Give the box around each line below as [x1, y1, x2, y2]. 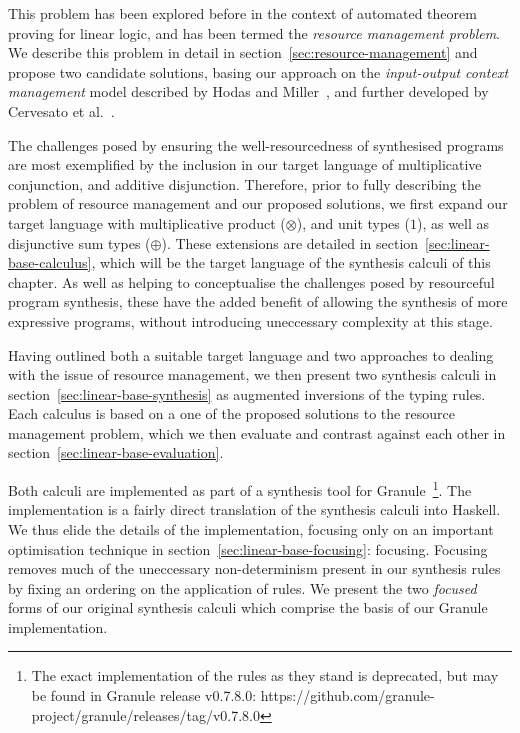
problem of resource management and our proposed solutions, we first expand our [8, 193, 508, 214]
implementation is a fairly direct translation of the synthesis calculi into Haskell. [8, 499, 501, 520]
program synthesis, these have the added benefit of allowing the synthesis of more [8, 291, 508, 312]
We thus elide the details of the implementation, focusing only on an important [8, 518, 494, 539]
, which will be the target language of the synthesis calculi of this [91, 252, 491, 273]
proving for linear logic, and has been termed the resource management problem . [8, 22, 501, 43]
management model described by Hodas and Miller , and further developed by [8, 81, 489, 102]
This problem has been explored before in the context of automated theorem [8, 3, 477, 23]
